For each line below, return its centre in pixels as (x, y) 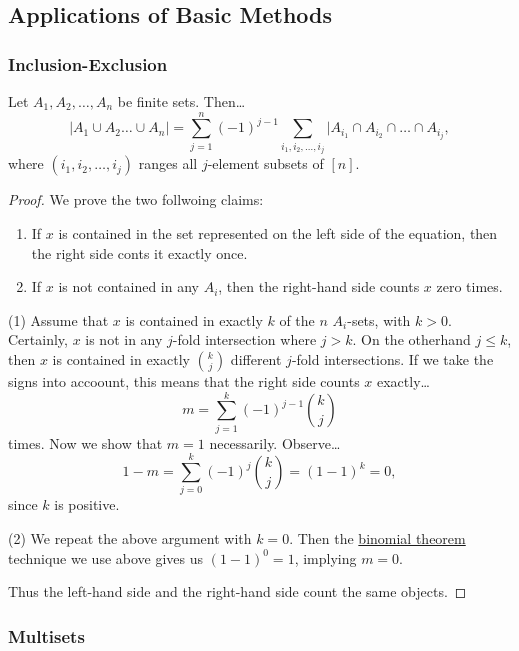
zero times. (469, 286)
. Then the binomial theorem (377, 537)
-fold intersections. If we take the (392, 358)
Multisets (46, 635)
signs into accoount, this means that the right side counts (184, 380)
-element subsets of (265, 163)
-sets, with (379, 319)
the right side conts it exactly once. (139, 252)
